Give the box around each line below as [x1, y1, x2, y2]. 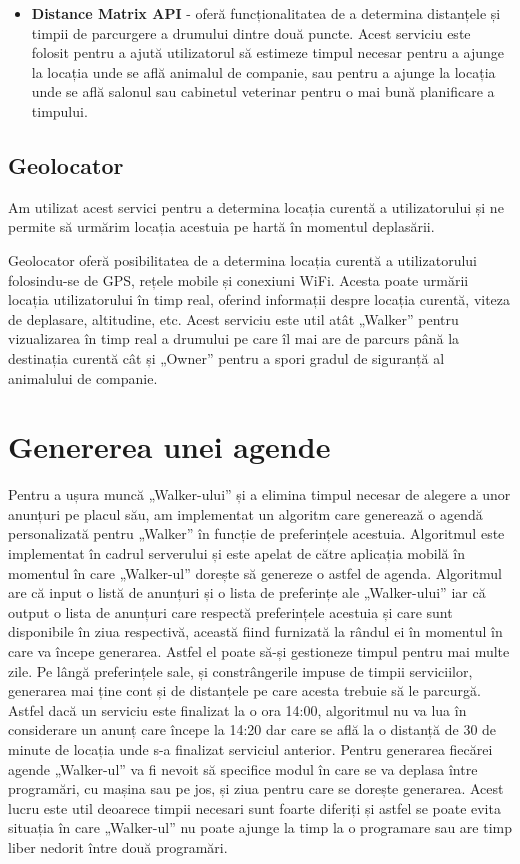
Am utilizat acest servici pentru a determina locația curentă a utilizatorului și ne [8, 196, 504, 217]
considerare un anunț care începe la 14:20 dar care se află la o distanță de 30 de [8, 719, 497, 740]
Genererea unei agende [8, 426, 331, 467]
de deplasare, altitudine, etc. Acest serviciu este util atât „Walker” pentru [8, 308, 459, 329]
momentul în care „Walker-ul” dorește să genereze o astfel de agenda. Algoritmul [8, 562, 502, 583]
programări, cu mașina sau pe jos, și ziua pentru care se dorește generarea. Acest [8, 778, 504, 799]
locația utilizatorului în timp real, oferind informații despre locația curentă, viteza [8, 289, 511, 310]
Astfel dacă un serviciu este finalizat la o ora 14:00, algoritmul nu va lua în [8, 699, 467, 720]
